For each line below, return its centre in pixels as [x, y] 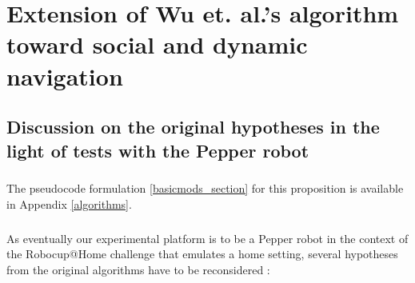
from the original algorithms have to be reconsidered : [138, 270]
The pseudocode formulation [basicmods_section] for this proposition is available [205, 188]
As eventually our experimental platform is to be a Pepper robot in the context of [207, 238]
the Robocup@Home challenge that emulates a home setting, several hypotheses [202, 254]
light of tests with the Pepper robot [158, 150]
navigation [65, 76]
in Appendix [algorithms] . [69, 203]
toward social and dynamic [157, 44]
